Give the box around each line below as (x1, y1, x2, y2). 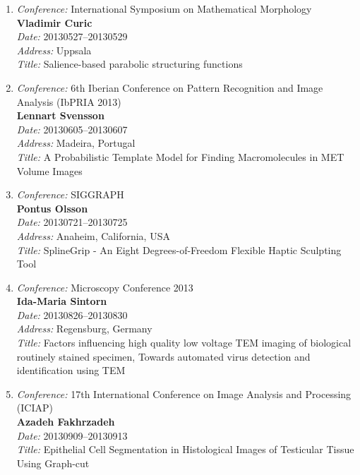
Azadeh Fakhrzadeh (16, 414, 115, 429)
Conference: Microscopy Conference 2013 (16, 279, 193, 294)
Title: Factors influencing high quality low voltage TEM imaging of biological (16, 335, 352, 350)
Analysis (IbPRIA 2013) (16, 94, 121, 109)
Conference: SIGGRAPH (16, 187, 124, 202)
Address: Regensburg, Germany (16, 321, 152, 336)
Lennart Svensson (16, 108, 104, 123)
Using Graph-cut (16, 455, 90, 470)
